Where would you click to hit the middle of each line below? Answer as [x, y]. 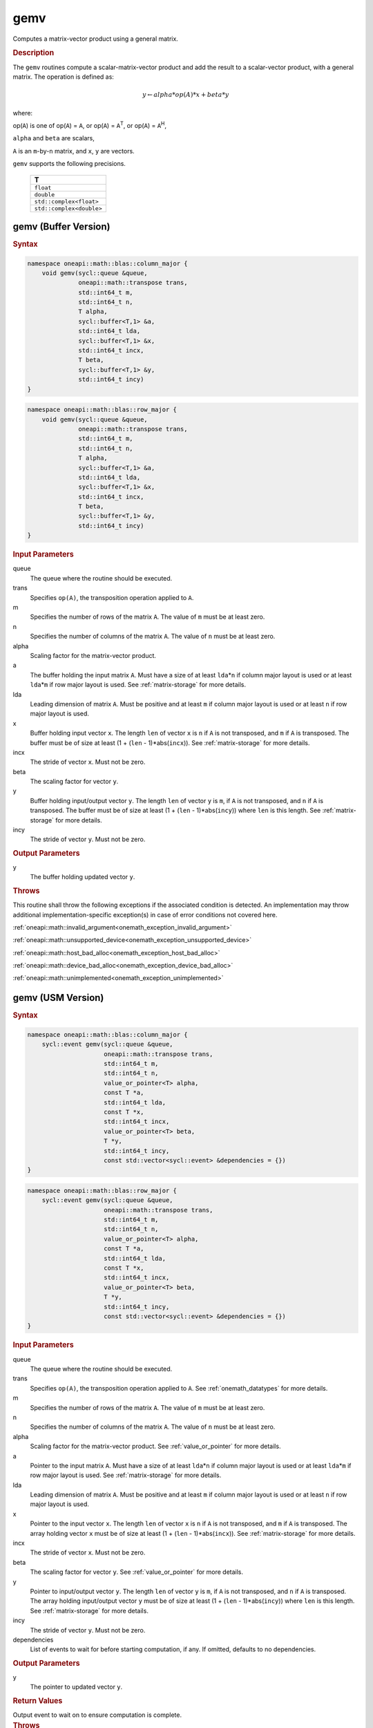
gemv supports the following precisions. [69, 164]
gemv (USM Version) [58, 998]
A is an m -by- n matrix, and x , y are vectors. [74, 151]
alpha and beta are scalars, [54, 138]
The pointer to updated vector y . [76, 1687]
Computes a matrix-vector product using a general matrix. [96, 39]
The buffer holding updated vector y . [83, 877]
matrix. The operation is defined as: [63, 77]
